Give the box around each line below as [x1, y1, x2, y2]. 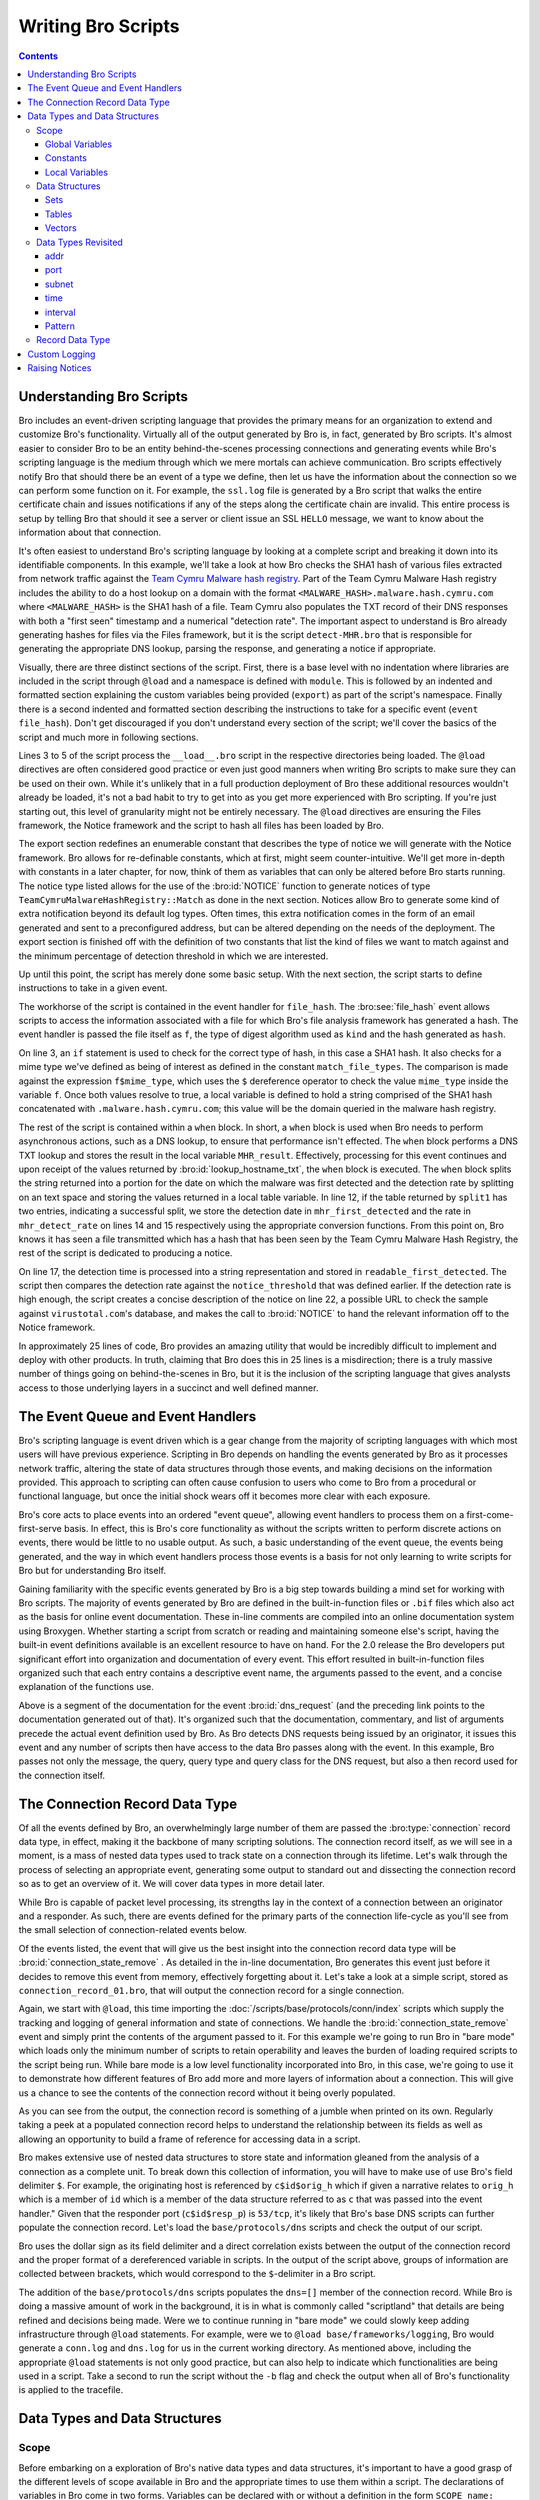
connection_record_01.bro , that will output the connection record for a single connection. [18, 1984, 405, 1996]
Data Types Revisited [36, 236, 124, 248]
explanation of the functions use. [18, 1681, 155, 1693]
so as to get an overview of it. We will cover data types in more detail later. [18, 1878, 325, 1890]
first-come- [466, 1508, 514, 1520]
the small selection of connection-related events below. [18, 1924, 247, 1936]
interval [45, 306, 76, 318]
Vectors [45, 222, 77, 234]
